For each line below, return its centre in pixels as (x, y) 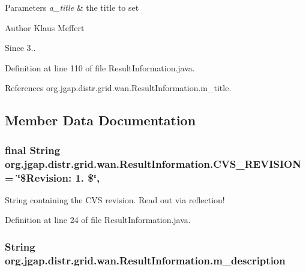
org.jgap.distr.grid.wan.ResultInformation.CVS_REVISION (153, 163)
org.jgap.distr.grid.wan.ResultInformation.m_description (145, 260)
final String (33, 150)
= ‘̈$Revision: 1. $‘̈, (52, 177)
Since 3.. (20, 48)
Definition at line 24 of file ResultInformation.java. (98, 220)
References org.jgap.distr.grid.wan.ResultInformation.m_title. (118, 88)
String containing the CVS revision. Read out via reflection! (115, 199)
